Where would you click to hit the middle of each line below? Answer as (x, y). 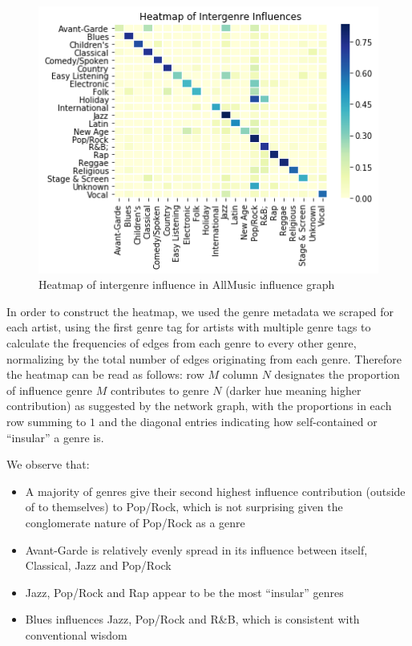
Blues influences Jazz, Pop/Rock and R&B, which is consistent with (192, 619)
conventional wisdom (76, 634)
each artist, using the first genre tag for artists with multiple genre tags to (189, 327)
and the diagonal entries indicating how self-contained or (238, 421)
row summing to (46, 421)
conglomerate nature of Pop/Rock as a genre (135, 522)
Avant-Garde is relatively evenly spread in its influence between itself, (196, 549)
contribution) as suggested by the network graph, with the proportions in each (199, 406)
